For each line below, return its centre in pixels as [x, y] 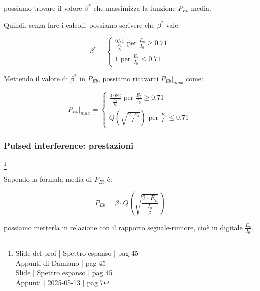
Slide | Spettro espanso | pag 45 [64, 272]
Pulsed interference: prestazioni [69, 145]
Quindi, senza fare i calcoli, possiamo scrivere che [79, 25]
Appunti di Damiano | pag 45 [61, 262]
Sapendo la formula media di [48, 179]
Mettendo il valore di [36, 78]
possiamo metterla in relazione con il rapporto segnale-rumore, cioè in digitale [123, 227]
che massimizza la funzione [135, 8]
